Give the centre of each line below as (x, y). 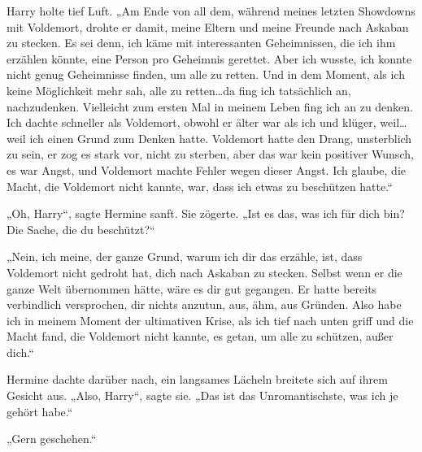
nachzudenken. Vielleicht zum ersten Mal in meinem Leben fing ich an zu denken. (210, 106)
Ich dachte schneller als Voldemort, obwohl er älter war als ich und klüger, (191, 122)
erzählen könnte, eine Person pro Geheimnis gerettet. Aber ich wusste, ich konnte (209, 58)
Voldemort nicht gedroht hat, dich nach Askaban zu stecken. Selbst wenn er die (204, 272)
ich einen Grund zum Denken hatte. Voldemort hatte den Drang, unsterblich (221, 138)
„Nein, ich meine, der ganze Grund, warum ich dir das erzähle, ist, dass (185, 256)
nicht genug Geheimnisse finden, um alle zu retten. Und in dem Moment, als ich (206, 74)
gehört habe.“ (40, 411)
